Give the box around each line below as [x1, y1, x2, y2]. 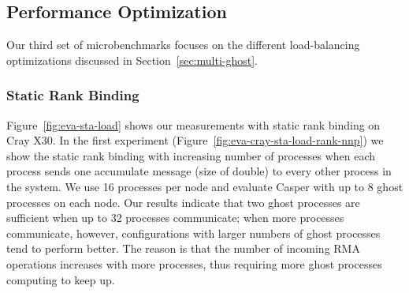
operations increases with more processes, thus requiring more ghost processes [6, 255, 382, 272]
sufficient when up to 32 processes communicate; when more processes [6, 209, 344, 226]
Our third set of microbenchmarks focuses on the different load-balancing [6, 36, 360, 53]
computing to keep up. [6, 271, 115, 287]
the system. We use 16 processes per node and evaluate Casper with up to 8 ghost [6, 178, 403, 194]
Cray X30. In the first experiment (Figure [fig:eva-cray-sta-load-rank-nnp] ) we [6, 132, 384, 148]
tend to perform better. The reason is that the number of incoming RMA [6, 240, 360, 257]
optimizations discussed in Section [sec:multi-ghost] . [6, 51, 258, 68]
